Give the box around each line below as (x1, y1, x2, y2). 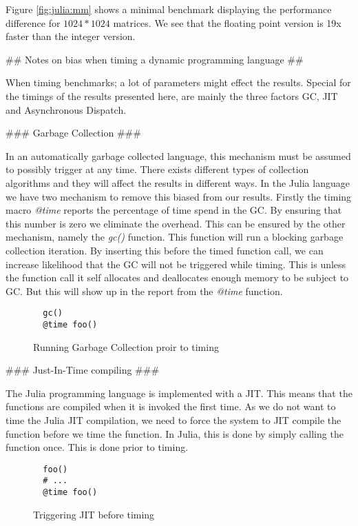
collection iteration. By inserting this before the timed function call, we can (6, 243, 324, 257)
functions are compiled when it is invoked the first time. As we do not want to (6, 399, 336, 414)
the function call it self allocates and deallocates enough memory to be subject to (6, 270, 349, 285)
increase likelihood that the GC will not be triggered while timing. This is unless (6, 256, 346, 271)
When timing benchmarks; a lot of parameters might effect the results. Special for (6, 75, 351, 90)
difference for (6, 15, 61, 30)
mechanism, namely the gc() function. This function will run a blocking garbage (6, 230, 344, 244)
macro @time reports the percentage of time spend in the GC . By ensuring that (6, 203, 342, 217)
